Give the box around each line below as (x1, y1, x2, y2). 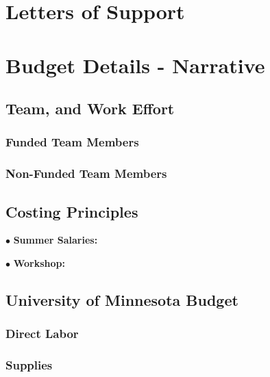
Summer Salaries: (13, 233, 98, 247)
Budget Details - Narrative (5, 51, 265, 79)
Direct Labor (5, 325, 79, 342)
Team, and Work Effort (5, 98, 175, 119)
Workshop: (13, 256, 65, 270)
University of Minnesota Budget (5, 289, 238, 310)
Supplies (5, 356, 53, 374)
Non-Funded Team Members (5, 165, 167, 182)
